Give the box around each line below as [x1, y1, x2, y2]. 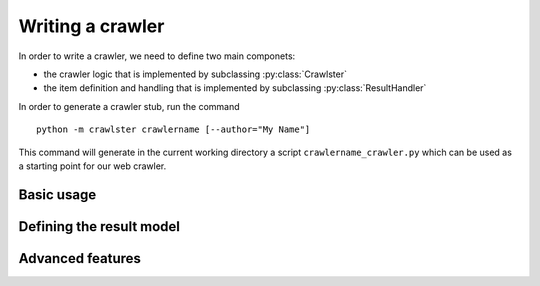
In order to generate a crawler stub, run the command [18, 100, 240, 112]
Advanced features [18, 250, 142, 267]
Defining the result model [18, 218, 180, 235]
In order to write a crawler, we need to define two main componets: [18, 50, 296, 62]
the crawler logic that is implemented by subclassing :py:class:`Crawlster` [43, 68, 347, 80]
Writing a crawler [18, 15, 165, 37]
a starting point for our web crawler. [18, 160, 167, 172]
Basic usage [18, 186, 97, 203]
